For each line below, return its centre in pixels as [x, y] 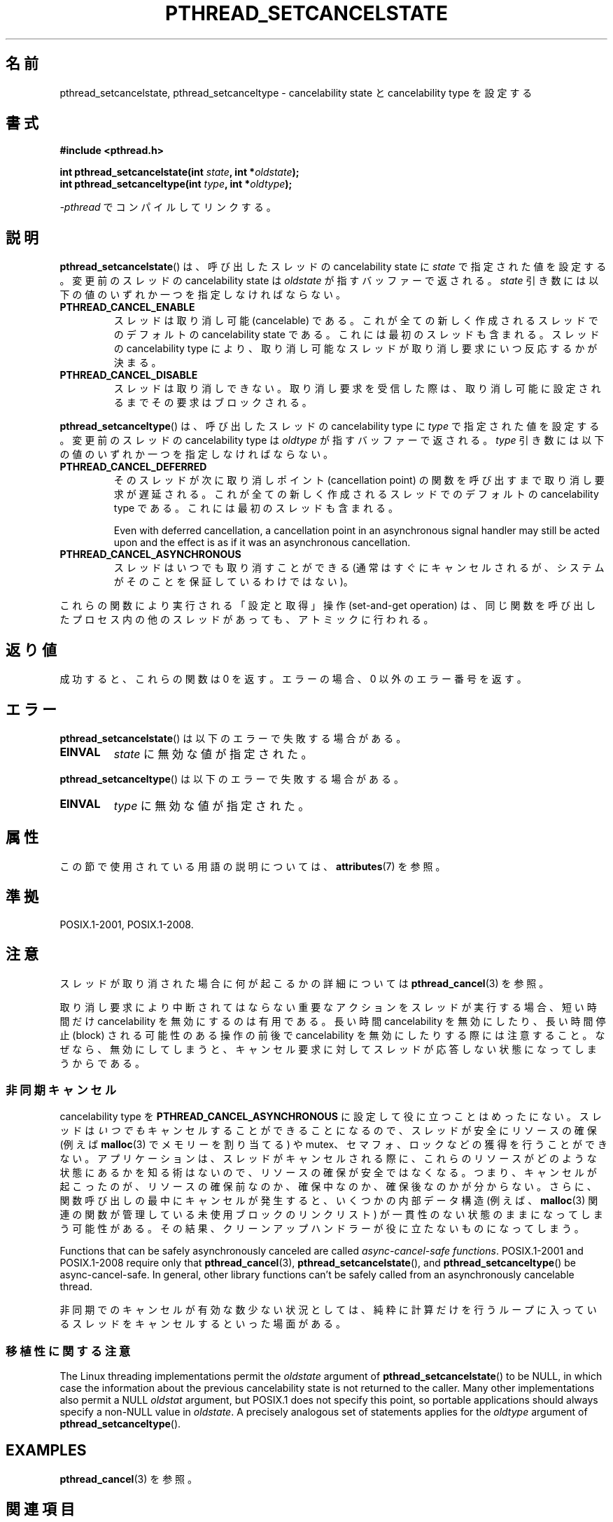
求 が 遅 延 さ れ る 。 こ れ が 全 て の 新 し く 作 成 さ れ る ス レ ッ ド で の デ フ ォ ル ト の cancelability [356, 494]
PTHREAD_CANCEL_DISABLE [129, 375]
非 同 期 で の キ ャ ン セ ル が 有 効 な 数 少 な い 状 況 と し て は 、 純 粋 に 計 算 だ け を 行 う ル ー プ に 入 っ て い [328, 1310]
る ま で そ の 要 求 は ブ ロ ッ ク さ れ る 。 [213, 403]
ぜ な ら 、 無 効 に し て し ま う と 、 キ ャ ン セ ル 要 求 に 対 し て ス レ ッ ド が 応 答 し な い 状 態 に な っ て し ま [328, 1049]
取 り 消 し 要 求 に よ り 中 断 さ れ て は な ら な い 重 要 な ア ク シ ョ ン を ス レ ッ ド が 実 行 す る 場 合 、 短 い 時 [328, 1007]
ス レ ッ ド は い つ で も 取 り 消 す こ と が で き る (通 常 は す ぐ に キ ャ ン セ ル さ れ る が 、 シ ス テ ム [359, 568]
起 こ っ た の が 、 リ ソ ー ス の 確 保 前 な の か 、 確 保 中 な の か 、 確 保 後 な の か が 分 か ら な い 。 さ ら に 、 [328, 1187]
